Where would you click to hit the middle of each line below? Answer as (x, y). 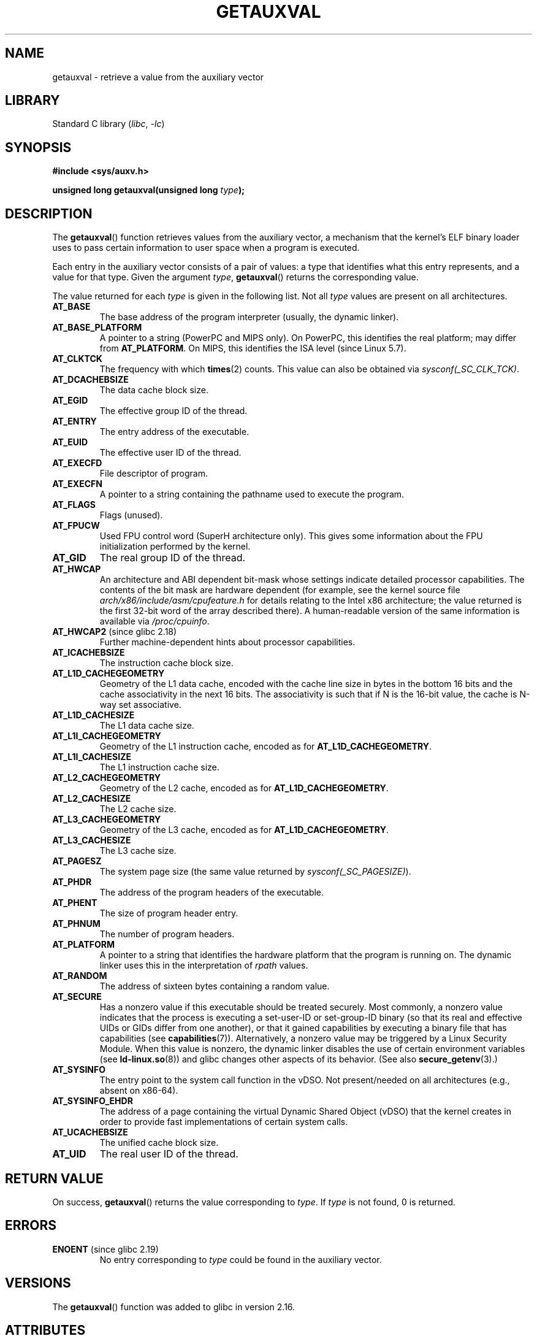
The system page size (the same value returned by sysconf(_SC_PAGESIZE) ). (255, 872)
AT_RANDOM (80, 976)
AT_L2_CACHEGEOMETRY (106, 778)
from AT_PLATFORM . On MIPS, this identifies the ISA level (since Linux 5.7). (253, 348)
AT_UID (69, 1154)
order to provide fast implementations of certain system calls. (224, 1122)
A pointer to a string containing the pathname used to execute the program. (252, 494)
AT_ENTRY (74, 421)
